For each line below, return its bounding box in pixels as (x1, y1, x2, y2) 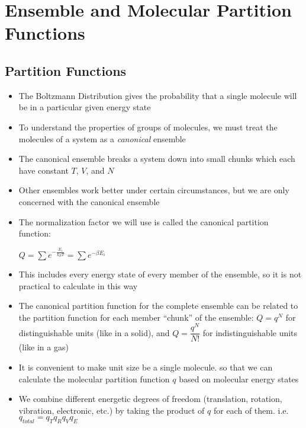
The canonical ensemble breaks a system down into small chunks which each (18, 152, 295, 165)
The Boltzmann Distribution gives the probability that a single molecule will (18, 89, 297, 101)
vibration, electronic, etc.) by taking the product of (18, 404, 205, 416)
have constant (18, 164, 69, 176)
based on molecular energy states (179, 372, 299, 385)
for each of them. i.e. (213, 404, 289, 416)
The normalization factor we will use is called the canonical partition (18, 215, 269, 228)
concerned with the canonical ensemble (18, 195, 160, 207)
